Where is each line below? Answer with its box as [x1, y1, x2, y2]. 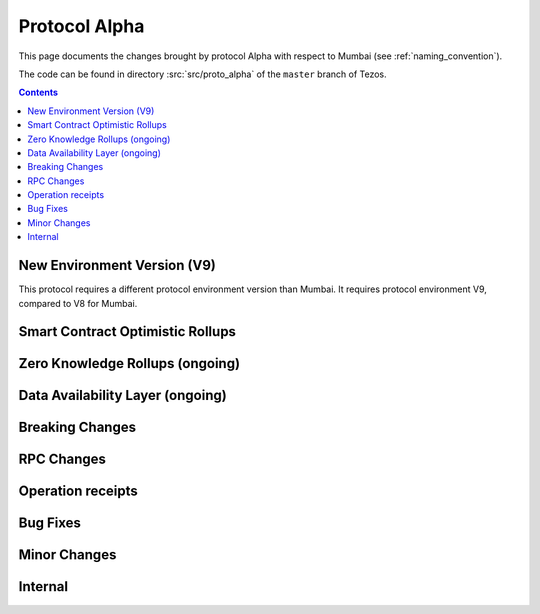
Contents [18, 86, 59, 99]
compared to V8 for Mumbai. [18, 297, 138, 309]
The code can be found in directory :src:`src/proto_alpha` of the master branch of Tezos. [18, 68, 387, 80]
